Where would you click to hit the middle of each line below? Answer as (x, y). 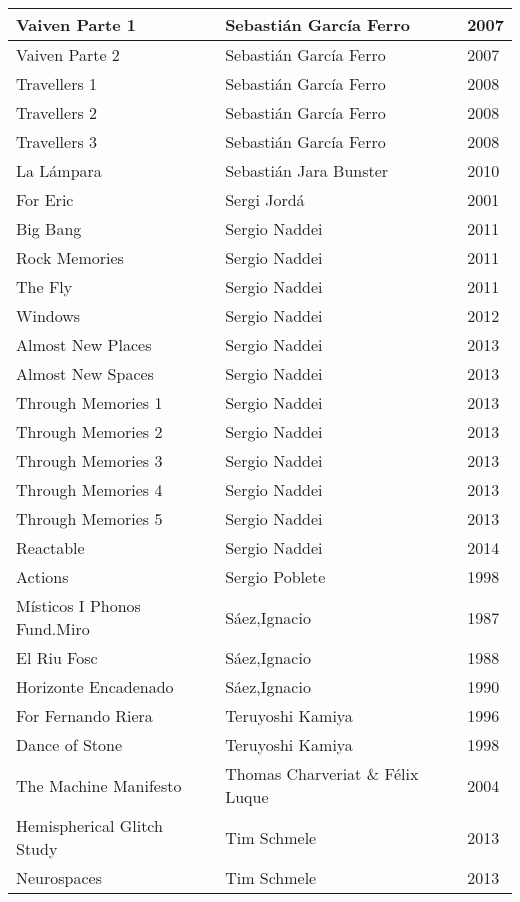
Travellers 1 (57, 83)
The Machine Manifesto (99, 785)
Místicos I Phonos (78, 605)
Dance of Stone (69, 744)
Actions (42, 576)
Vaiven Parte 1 (76, 24)
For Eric (45, 199)
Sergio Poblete (275, 576)
